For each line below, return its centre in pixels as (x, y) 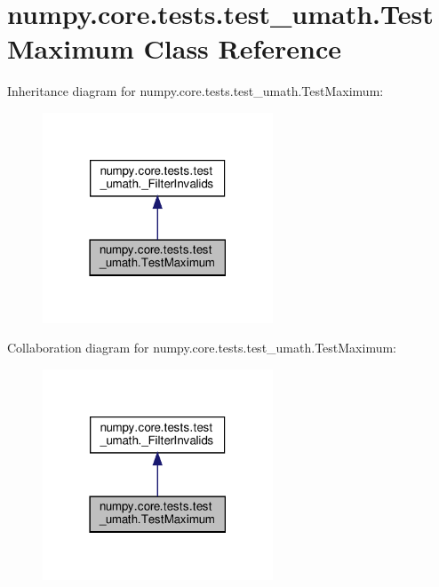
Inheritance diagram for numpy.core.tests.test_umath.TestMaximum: (196, 91)
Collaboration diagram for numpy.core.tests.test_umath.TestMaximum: (202, 348)
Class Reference (243, 48)
